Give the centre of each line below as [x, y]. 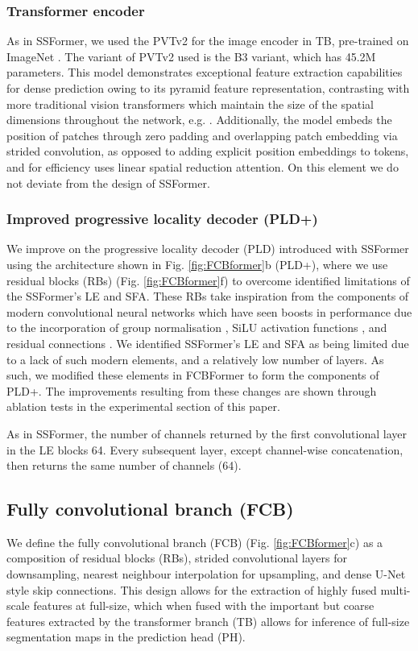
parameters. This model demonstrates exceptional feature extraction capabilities [205, 72]
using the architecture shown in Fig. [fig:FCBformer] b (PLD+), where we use [197, 264]
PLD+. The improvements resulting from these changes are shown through [192, 390]
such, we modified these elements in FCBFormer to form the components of [193, 375]
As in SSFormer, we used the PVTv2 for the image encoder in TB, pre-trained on [208, 41]
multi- [395, 589]
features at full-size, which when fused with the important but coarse [204, 605]
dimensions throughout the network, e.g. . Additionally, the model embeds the [199, 120]
